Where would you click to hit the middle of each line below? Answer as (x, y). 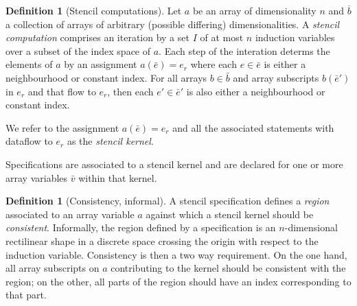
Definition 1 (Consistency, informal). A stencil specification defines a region (168, 201)
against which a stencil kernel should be (230, 214)
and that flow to (62, 91)
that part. (26, 295)
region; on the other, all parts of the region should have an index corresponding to (178, 281)
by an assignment (101, 64)
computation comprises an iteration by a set (97, 37)
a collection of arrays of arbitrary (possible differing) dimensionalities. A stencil (173, 24)
